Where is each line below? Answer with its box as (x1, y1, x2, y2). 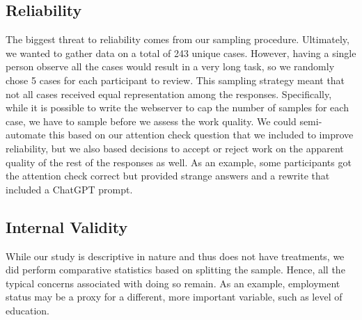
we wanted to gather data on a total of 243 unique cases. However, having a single (6, 45, 356, 60)
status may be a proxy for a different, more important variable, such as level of (6, 289, 343, 304)
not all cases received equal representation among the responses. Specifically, (6, 86, 332, 101)
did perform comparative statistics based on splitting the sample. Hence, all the (6, 262, 345, 277)
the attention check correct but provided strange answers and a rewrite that (6, 168, 330, 183)
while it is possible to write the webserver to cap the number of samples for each (6, 100, 349, 115)
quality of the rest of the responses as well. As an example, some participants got (6, 154, 352, 169)
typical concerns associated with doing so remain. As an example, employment (6, 275, 340, 290)
